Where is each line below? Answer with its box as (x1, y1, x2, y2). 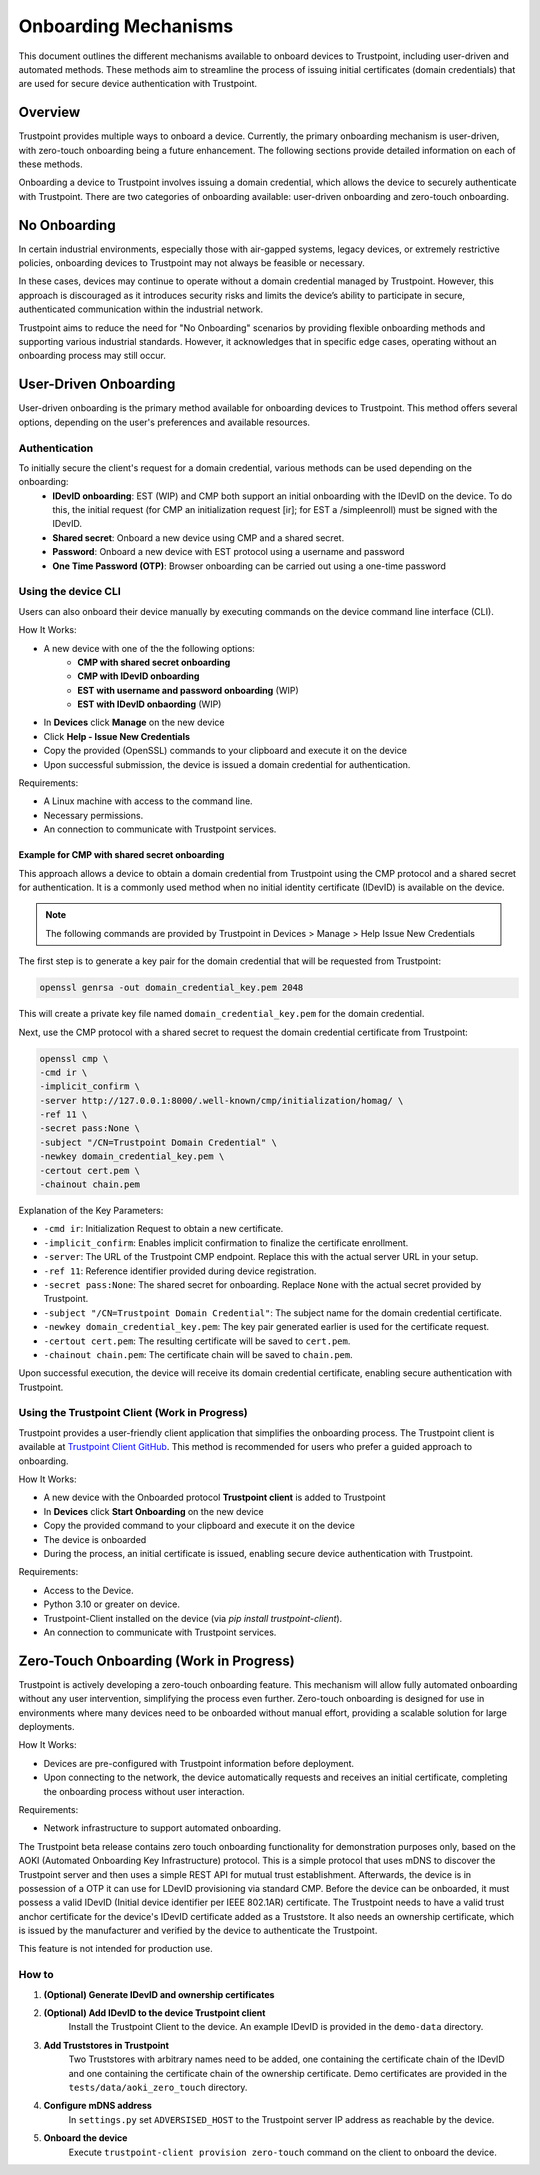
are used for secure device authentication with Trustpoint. (18, 78, 258, 90)
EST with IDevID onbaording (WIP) (77, 698, 222, 710)
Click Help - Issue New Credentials (43, 730, 190, 742)
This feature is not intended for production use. (18, 1943, 214, 1955)
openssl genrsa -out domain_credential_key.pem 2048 (39, 982, 304, 994)
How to (18, 1968, 54, 1982)
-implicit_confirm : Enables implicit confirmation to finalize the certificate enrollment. (43, 1236, 409, 1249)
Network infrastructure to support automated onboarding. (43, 1822, 282, 1834)
